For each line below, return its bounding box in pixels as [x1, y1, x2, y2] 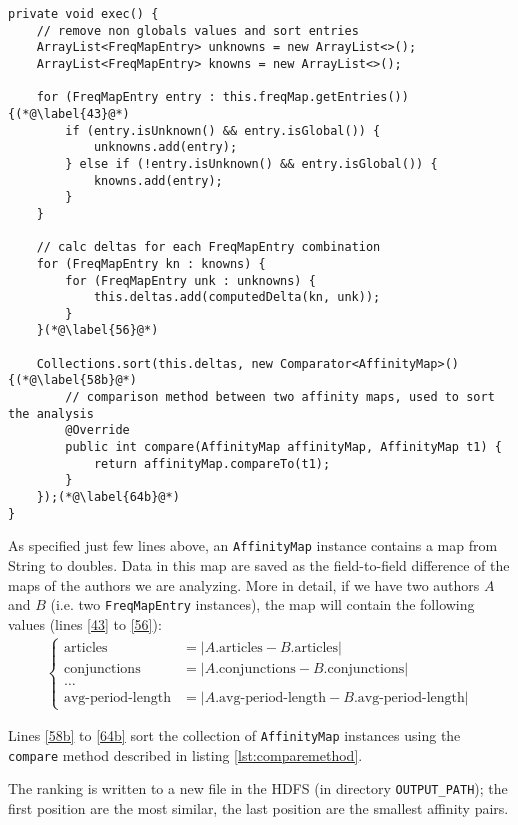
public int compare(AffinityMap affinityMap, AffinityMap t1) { [65, 440, 502, 455]
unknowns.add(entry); [93, 140, 238, 155]
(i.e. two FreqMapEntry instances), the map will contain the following [50, 594, 475, 615]
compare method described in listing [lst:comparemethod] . [8, 744, 363, 765]
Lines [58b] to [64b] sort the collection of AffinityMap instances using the [8, 725, 461, 746]
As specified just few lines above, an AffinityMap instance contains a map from [8, 535, 498, 556]
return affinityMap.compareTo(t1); [93, 456, 331, 471]
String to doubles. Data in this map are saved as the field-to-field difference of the [8, 555, 510, 575]
